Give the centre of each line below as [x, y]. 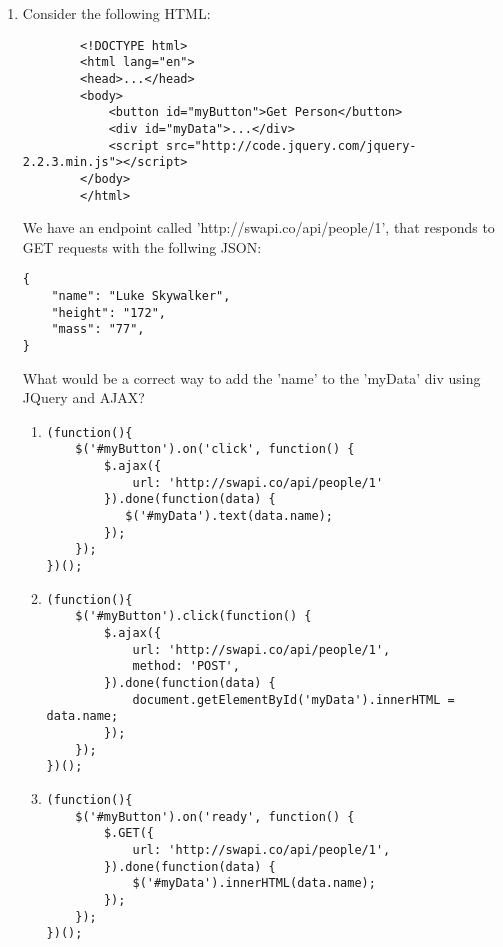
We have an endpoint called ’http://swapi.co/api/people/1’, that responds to [258, 227]
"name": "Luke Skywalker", [141, 296]
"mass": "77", [98, 329]
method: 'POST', [186, 666]
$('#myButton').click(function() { [193, 616]
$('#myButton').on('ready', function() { [215, 816]
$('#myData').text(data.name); [229, 516]
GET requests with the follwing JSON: [142, 246]
